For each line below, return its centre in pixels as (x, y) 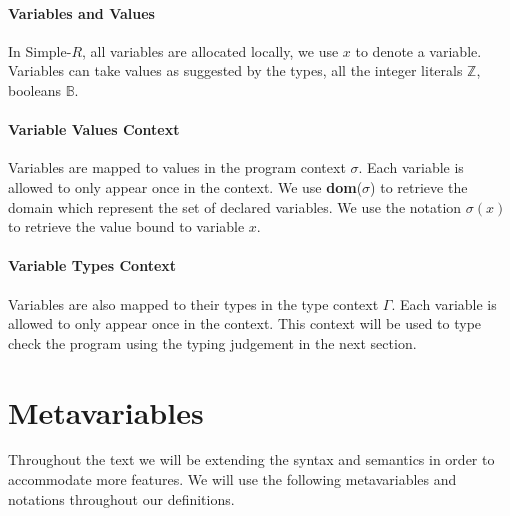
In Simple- (40, 50)
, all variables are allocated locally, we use (210, 50)
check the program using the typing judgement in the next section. (212, 342)
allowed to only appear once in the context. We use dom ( (185, 186)
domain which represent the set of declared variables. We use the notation (235, 206)
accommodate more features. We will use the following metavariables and (232, 479)
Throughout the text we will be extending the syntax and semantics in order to (251, 459)
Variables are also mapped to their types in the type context (193, 303)
